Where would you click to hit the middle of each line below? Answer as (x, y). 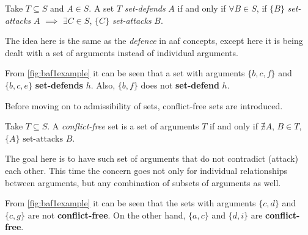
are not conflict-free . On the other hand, (107, 215)
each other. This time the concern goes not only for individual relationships (146, 170)
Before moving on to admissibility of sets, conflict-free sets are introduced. (144, 105)
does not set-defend (180, 85)
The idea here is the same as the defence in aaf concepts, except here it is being (154, 41)
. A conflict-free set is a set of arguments (123, 126)
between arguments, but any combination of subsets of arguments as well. (143, 182)
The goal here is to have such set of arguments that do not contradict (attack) (152, 158)
